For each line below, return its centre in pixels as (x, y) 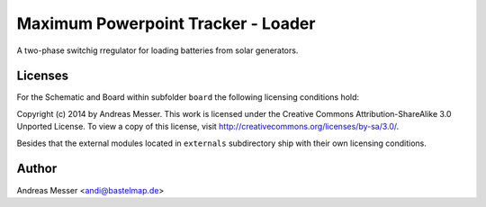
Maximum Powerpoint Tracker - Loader (166, 23)
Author (37, 169)
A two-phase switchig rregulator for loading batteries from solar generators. (157, 50)
